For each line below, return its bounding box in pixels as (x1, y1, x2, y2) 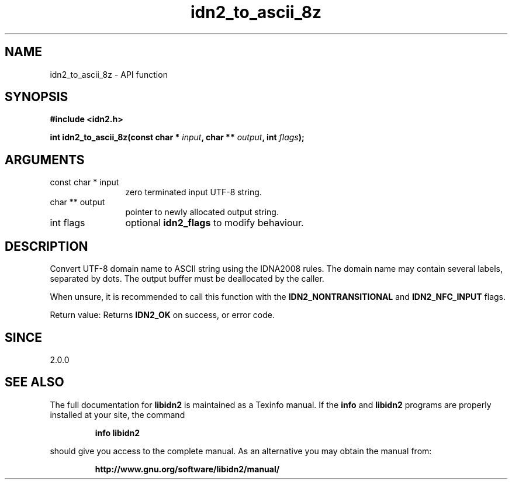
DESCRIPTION (5, 238, 88, 254)
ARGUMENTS (5, 152, 85, 167)
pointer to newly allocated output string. (125, 207, 279, 217)
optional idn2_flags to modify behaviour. (125, 217, 304, 229)
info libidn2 (95, 427, 140, 438)
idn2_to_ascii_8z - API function (50, 69, 168, 79)
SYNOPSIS (5, 89, 68, 105)
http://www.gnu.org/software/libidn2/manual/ (95, 464, 280, 474)
